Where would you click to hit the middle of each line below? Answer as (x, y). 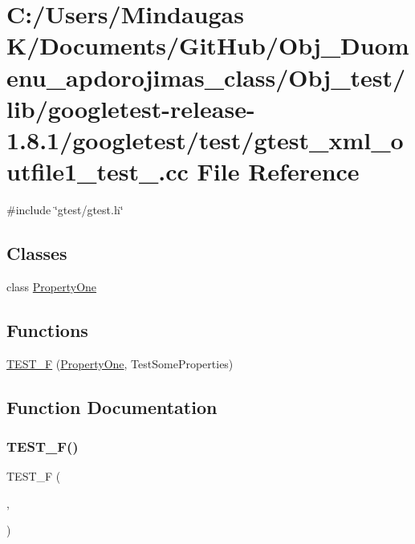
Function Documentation (112, 406)
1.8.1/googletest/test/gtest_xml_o (205, 139)
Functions (47, 329)
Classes (37, 253)
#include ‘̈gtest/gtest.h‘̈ (65, 210)
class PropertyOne (52, 286)
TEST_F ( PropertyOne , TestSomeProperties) (120, 363)
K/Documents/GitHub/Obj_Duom (208, 45)
